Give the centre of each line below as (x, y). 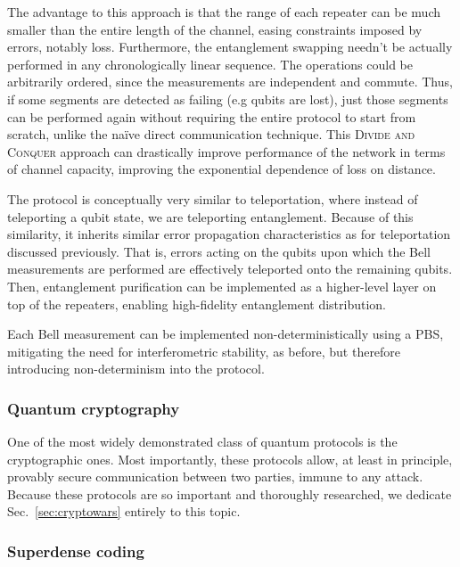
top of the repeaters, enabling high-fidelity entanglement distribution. (197, 304)
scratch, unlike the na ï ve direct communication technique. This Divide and (211, 134)
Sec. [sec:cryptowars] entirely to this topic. (124, 511)
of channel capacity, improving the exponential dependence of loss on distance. (222, 169)
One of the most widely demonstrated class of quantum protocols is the (202, 442)
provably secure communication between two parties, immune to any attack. (215, 477)
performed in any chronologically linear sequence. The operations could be (210, 64)
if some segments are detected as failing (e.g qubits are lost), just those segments (228, 99)
